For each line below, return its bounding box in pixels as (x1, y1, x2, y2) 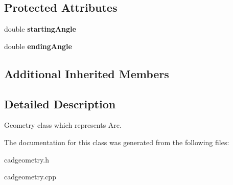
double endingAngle (4, 40, 72, 51)
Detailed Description (4, 96, 116, 111)
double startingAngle (4, 24, 76, 34)
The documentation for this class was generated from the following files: (4, 136, 229, 147)
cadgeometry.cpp (4, 171, 56, 182)
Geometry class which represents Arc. (4, 120, 122, 130)
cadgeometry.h (4, 154, 49, 165)
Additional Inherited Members (4, 65, 169, 81)
